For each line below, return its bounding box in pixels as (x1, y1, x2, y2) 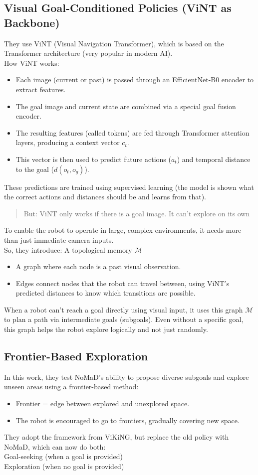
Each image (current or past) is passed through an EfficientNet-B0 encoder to (15, 74, 254, 85)
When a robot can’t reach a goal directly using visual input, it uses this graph (4, 304, 243, 315)
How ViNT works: (4, 57, 59, 68)
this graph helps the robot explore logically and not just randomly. (4, 324, 208, 334)
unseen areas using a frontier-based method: (4, 381, 139, 392)
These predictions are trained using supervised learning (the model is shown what (4, 181, 254, 192)
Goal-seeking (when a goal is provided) (4, 451, 123, 462)
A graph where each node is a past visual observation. (15, 261, 181, 272)
